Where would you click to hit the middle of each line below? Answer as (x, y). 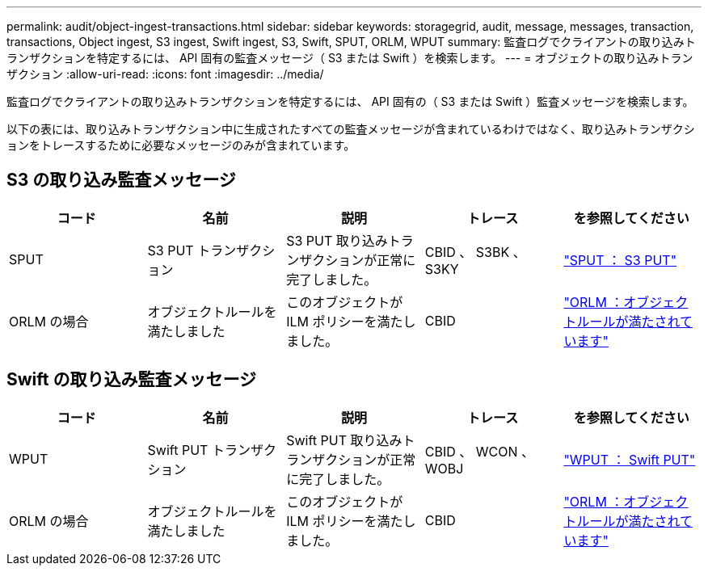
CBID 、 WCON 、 (480, 451)
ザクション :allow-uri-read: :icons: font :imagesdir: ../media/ (165, 74)
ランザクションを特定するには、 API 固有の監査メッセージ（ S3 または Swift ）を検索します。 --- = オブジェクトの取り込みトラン (350, 58)
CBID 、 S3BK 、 (475, 252)
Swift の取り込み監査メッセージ (132, 380)
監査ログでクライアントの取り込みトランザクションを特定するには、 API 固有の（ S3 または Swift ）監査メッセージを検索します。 (350, 101)
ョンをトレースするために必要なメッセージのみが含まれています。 (181, 145)
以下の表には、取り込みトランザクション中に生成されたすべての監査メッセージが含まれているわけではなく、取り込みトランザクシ (351, 129)
